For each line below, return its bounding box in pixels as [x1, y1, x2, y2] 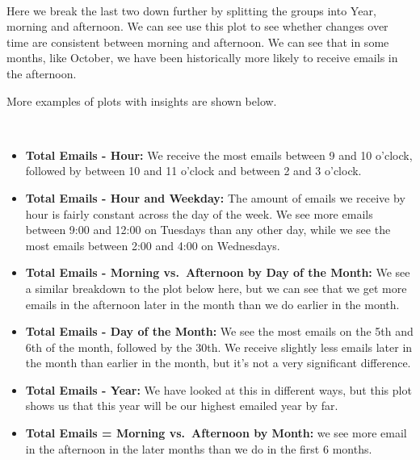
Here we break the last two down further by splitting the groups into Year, [6, 2, 376, 19]
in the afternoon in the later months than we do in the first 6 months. [25, 440, 372, 457]
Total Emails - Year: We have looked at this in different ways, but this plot [25, 381, 412, 398]
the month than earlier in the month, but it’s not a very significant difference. [25, 354, 411, 371]
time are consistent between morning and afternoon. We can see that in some [6, 33, 389, 50]
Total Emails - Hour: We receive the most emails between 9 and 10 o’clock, [25, 146, 413, 163]
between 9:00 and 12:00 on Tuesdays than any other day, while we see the [25, 221, 391, 238]
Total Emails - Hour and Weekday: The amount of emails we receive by [25, 189, 405, 206]
